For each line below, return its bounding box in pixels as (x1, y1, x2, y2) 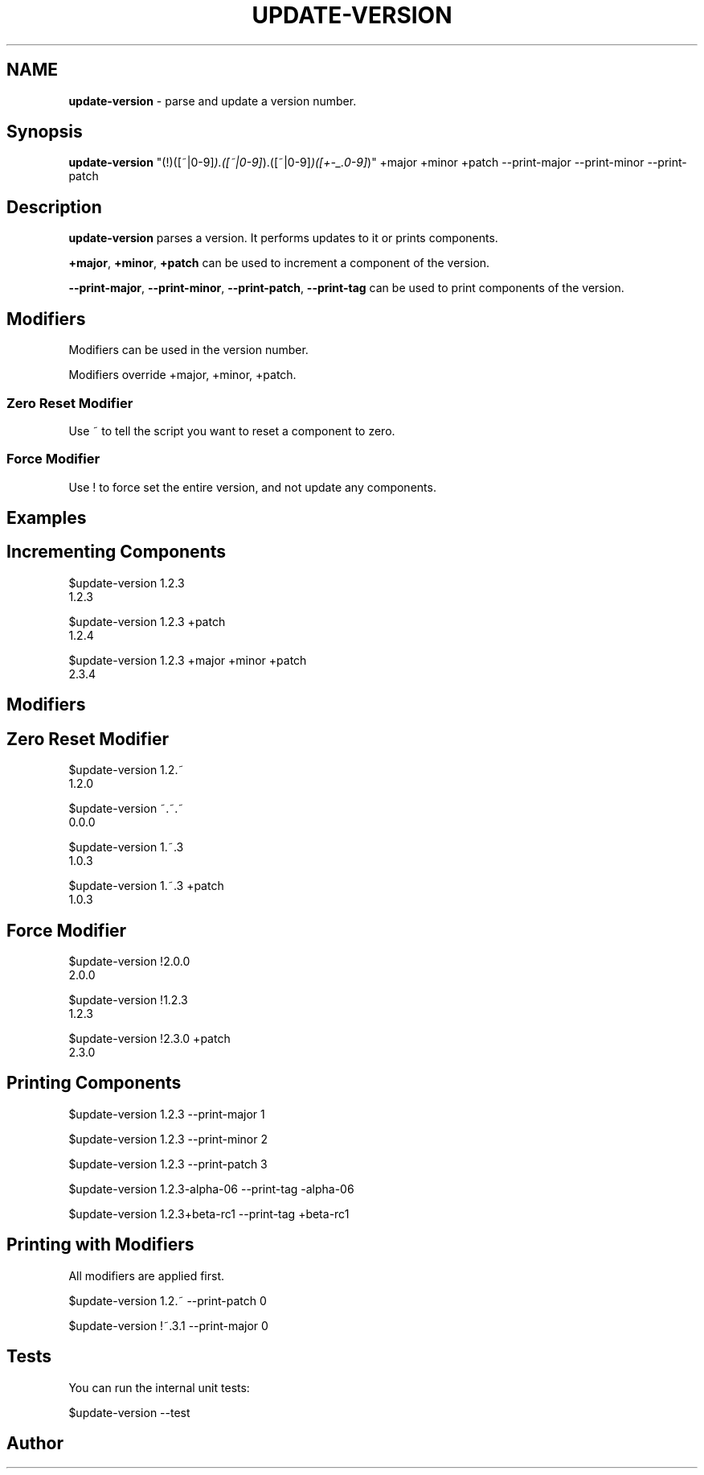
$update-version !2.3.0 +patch (68, 1032, 231, 1045)
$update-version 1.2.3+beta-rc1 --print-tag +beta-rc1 (68, 1206, 350, 1221)
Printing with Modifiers (6, 1234, 194, 1255)
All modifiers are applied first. (68, 1268, 225, 1283)
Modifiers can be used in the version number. (68, 343, 309, 357)
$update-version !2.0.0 (68, 954, 190, 968)
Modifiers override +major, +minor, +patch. (68, 368, 297, 382)
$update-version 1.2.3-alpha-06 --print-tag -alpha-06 (68, 1181, 354, 1196)
